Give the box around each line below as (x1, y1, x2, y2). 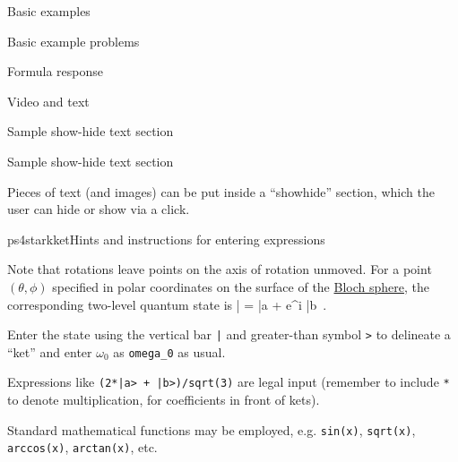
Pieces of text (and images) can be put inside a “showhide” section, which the (7, 182, 435, 201)
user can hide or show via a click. (7, 200, 190, 218)
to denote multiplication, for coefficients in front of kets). (7, 390, 320, 409)
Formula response (7, 62, 103, 81)
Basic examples (7, 2, 91, 20)
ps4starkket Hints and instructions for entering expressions (7, 229, 325, 248)
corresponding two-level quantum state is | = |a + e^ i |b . (7, 295, 327, 313)
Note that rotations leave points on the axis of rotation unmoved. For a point (7, 260, 432, 278)
